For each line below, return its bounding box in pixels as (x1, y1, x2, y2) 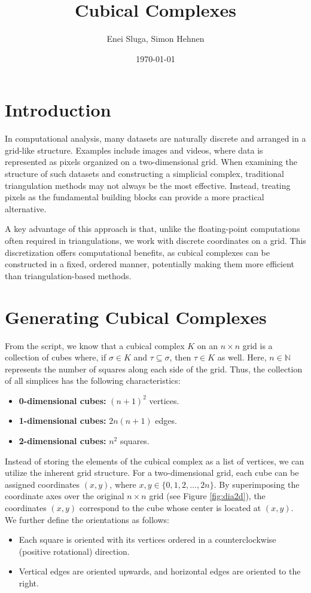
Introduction (5, 97, 111, 122)
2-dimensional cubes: (19, 435, 106, 447)
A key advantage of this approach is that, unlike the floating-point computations (5, 222, 300, 235)
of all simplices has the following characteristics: (5, 374, 181, 387)
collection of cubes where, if (5, 351, 106, 363)
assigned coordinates (5, 478, 80, 490)
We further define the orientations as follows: (5, 513, 169, 525)
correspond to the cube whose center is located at (79, 502, 261, 514)
